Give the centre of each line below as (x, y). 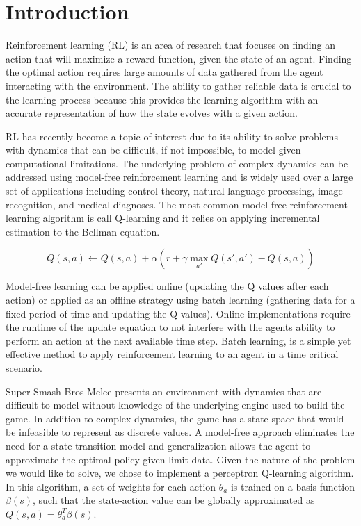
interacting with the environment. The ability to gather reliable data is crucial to (178, 85)
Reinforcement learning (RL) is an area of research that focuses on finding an (170, 45)
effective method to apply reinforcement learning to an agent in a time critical (172, 354)
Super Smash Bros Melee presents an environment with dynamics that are (164, 391)
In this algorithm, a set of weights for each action (111, 486)
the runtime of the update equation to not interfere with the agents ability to (170, 327)
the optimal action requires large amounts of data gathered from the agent (165, 72)
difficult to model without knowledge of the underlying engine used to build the (175, 405)
